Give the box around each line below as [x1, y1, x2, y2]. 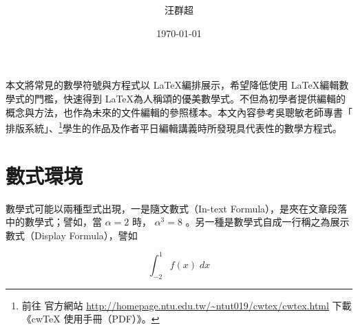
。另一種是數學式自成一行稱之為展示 [185, 214, 350, 229]
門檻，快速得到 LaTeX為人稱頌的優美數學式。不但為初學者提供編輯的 [34, 91, 346, 105]
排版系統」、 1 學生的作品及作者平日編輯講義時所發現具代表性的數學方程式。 [6, 119, 342, 135]
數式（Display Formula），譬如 [6, 228, 138, 242]
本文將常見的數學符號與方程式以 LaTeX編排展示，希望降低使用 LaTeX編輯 [6, 78, 339, 92]
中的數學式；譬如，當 [6, 214, 102, 229]
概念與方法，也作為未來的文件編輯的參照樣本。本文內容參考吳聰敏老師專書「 [6, 104, 352, 119]
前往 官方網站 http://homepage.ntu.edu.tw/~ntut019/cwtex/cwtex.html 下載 [21, 298, 352, 312]
